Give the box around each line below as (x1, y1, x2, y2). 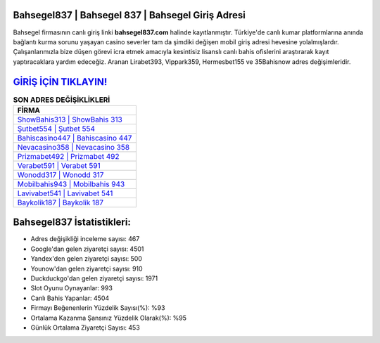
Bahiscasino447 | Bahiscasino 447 (17, 133, 132, 143)
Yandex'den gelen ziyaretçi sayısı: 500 (30, 254, 142, 263)
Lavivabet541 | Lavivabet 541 (17, 188, 113, 198)
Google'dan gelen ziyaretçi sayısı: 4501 (30, 245, 144, 253)
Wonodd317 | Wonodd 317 (17, 169, 104, 179)
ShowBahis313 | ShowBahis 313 (17, 115, 122, 124)
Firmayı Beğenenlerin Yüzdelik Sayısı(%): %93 (30, 304, 165, 312)
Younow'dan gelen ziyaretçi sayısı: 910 (30, 264, 144, 273)
